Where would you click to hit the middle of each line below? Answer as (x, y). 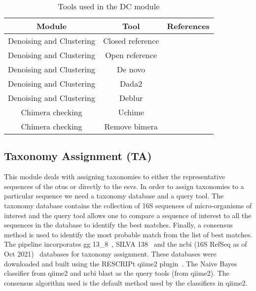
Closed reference (131, 41)
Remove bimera (131, 126)
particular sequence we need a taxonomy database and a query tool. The (114, 196)
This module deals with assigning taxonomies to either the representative (115, 177)
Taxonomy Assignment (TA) (78, 156)
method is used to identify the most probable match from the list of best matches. (128, 234)
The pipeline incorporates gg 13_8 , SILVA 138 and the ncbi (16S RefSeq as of (126, 244)
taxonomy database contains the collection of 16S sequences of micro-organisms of (128, 205)
